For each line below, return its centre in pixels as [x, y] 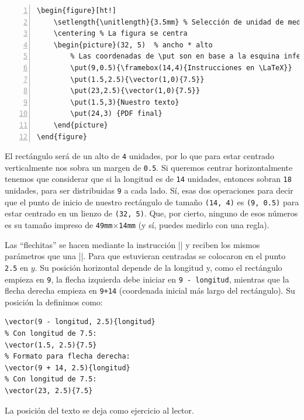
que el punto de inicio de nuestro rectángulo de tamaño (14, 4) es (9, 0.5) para [152, 202]
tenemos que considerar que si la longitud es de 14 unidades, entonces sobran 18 [148, 179]
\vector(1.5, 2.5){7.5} [51, 345]
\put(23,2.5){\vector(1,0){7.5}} [135, 91]
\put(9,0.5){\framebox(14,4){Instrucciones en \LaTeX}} [181, 68]
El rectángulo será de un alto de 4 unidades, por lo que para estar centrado [139, 156]
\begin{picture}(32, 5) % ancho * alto [133, 45]
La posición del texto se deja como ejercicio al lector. [99, 410]
